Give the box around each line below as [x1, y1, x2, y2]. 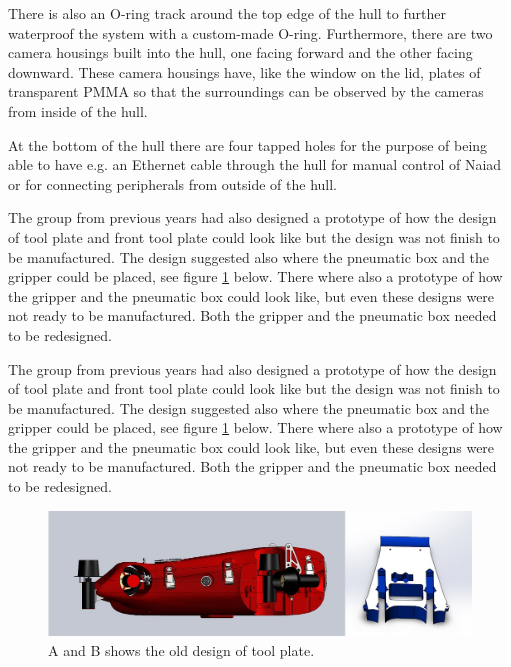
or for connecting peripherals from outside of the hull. [8, 173, 337, 194]
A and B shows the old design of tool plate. [48, 639, 315, 660]
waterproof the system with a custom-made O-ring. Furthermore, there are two [8, 22, 493, 43]
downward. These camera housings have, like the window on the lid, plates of [8, 61, 481, 82]
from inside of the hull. [8, 100, 148, 121]
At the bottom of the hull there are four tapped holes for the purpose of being [8, 134, 488, 155]
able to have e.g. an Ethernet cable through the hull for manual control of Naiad [8, 154, 502, 175]
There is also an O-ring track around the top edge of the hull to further [8, 3, 446, 23]
